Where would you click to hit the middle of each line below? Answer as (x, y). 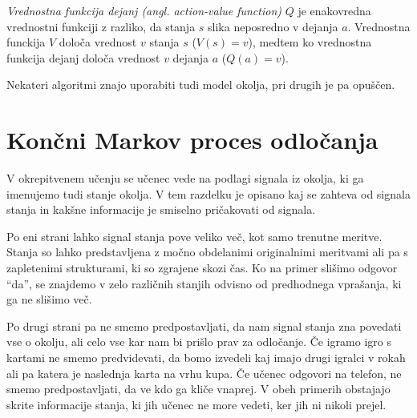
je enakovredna (334, 10)
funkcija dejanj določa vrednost (83, 57)
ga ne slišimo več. (49, 299)
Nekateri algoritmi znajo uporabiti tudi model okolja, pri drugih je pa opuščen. (201, 84)
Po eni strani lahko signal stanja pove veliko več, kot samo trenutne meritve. (194, 236)
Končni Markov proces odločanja (192, 140)
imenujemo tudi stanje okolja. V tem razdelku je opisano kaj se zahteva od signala (208, 193)
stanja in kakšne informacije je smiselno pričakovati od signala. (161, 209)
